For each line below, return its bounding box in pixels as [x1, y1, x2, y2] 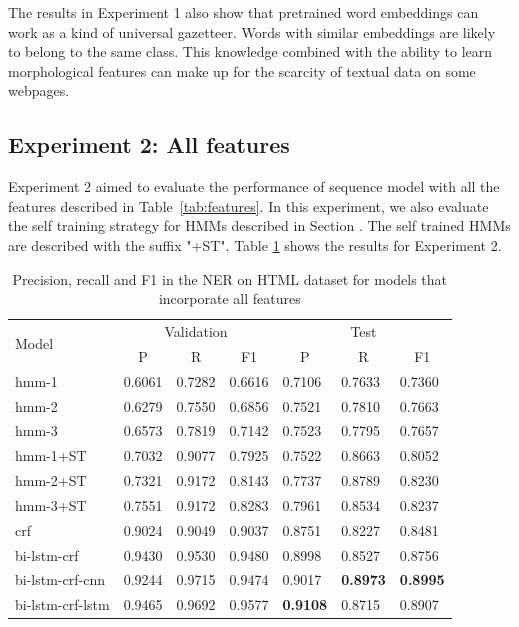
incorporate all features [158, 288, 301, 309]
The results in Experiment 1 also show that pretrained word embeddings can [8, 2, 479, 22]
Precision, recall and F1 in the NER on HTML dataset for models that [12, 268, 448, 289]
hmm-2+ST [15, 470, 87, 491]
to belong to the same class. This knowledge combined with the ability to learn [8, 41, 493, 62]
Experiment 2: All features [8, 129, 290, 160]
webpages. [8, 80, 70, 101]
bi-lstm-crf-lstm [15, 594, 110, 615]
